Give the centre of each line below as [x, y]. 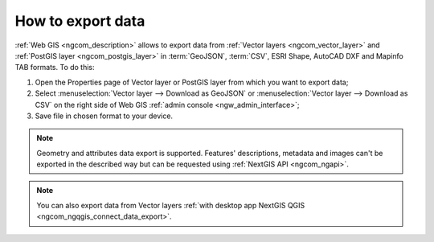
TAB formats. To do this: [55, 68]
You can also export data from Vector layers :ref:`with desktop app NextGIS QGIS [171, 205]
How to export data [80, 21]
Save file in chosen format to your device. [104, 116]
